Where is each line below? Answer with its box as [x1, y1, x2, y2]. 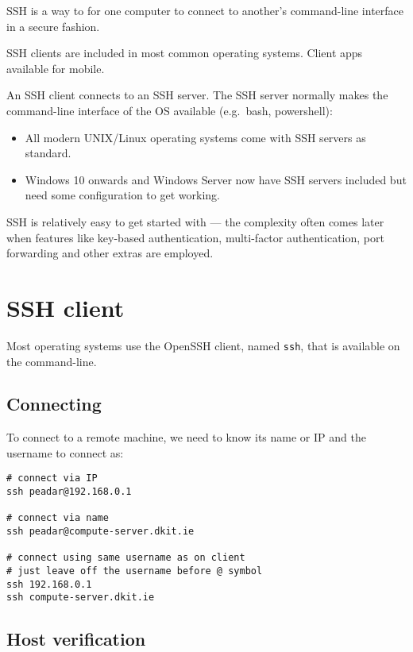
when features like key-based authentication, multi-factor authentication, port [6, 229, 384, 245]
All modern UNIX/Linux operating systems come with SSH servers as [25, 129, 366, 145]
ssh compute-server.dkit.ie [6, 592, 155, 604]
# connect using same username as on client [6, 552, 245, 564]
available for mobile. [6, 60, 105, 76]
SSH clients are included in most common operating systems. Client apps [6, 44, 363, 61]
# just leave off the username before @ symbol [6, 565, 263, 577]
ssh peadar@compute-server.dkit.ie [6, 526, 195, 538]
